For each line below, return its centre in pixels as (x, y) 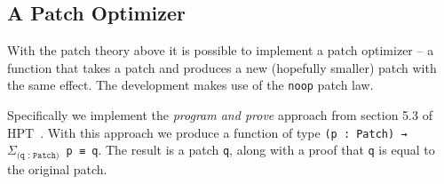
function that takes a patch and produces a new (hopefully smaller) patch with (222, 67)
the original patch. (57, 168)
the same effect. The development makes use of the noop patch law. (190, 85)
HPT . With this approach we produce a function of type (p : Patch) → (207, 132)
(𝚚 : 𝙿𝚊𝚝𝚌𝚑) (38, 155)
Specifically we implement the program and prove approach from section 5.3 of (220, 115)
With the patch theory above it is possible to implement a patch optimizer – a (221, 50)
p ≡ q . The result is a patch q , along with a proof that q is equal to (250, 150)
